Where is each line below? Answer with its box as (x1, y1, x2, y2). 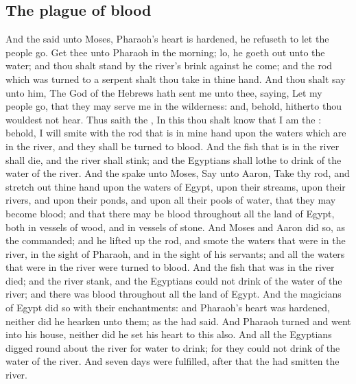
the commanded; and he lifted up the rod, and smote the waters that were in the (5, 233, 346, 248)
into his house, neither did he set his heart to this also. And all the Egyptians (5, 327, 332, 341)
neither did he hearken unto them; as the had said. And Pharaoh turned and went (5, 313, 351, 328)
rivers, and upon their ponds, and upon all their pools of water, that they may (5, 193, 336, 207)
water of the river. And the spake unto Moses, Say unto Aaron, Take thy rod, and (5, 166, 350, 180)
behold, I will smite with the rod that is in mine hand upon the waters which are (5, 125, 346, 140)
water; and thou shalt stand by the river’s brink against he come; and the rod (5, 58, 333, 73)
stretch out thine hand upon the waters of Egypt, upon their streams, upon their (5, 179, 346, 193)
